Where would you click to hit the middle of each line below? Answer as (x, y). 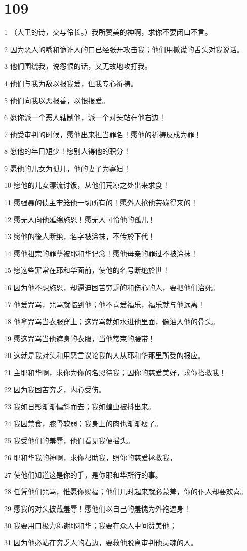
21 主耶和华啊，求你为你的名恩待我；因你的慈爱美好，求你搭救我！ (115, 372)
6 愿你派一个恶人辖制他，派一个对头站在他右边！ (85, 117)
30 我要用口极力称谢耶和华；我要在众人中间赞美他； (90, 525)
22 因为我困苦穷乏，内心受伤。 (55, 389)
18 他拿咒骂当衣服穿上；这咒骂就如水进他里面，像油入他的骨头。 (112, 321)
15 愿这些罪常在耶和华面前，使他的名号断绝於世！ (87, 270)
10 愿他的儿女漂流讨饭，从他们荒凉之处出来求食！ (87, 185)
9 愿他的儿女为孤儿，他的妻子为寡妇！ (67, 168)
